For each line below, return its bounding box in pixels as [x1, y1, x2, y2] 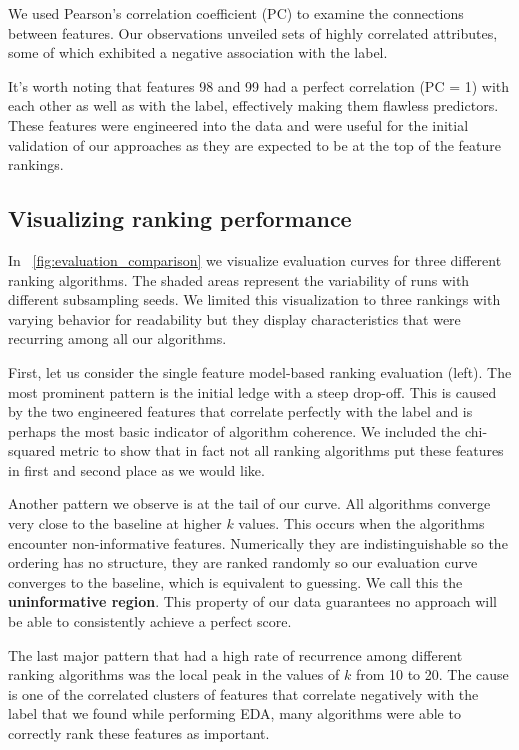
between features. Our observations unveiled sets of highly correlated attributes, [8, 22, 498, 43]
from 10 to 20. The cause [355, 664, 509, 685]
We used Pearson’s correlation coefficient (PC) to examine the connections [8, 3, 464, 23]
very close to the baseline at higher [8, 513, 222, 534]
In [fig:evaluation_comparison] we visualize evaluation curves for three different [8, 249, 502, 270]
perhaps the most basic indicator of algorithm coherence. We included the [8, 420, 461, 441]
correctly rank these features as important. [8, 723, 270, 744]
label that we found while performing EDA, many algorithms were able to [8, 703, 461, 724]
